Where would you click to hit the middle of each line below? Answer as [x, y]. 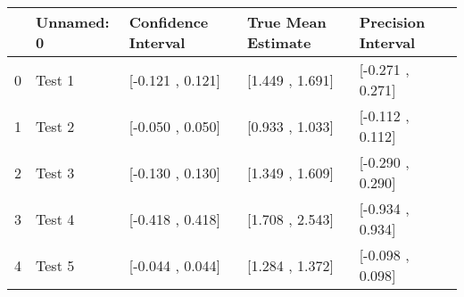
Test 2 [55, 126]
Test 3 [55, 172]
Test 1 [55, 79]
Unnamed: [73, 22]
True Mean [286, 22]
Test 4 [55, 219]
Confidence [169, 22]
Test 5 [55, 265]
